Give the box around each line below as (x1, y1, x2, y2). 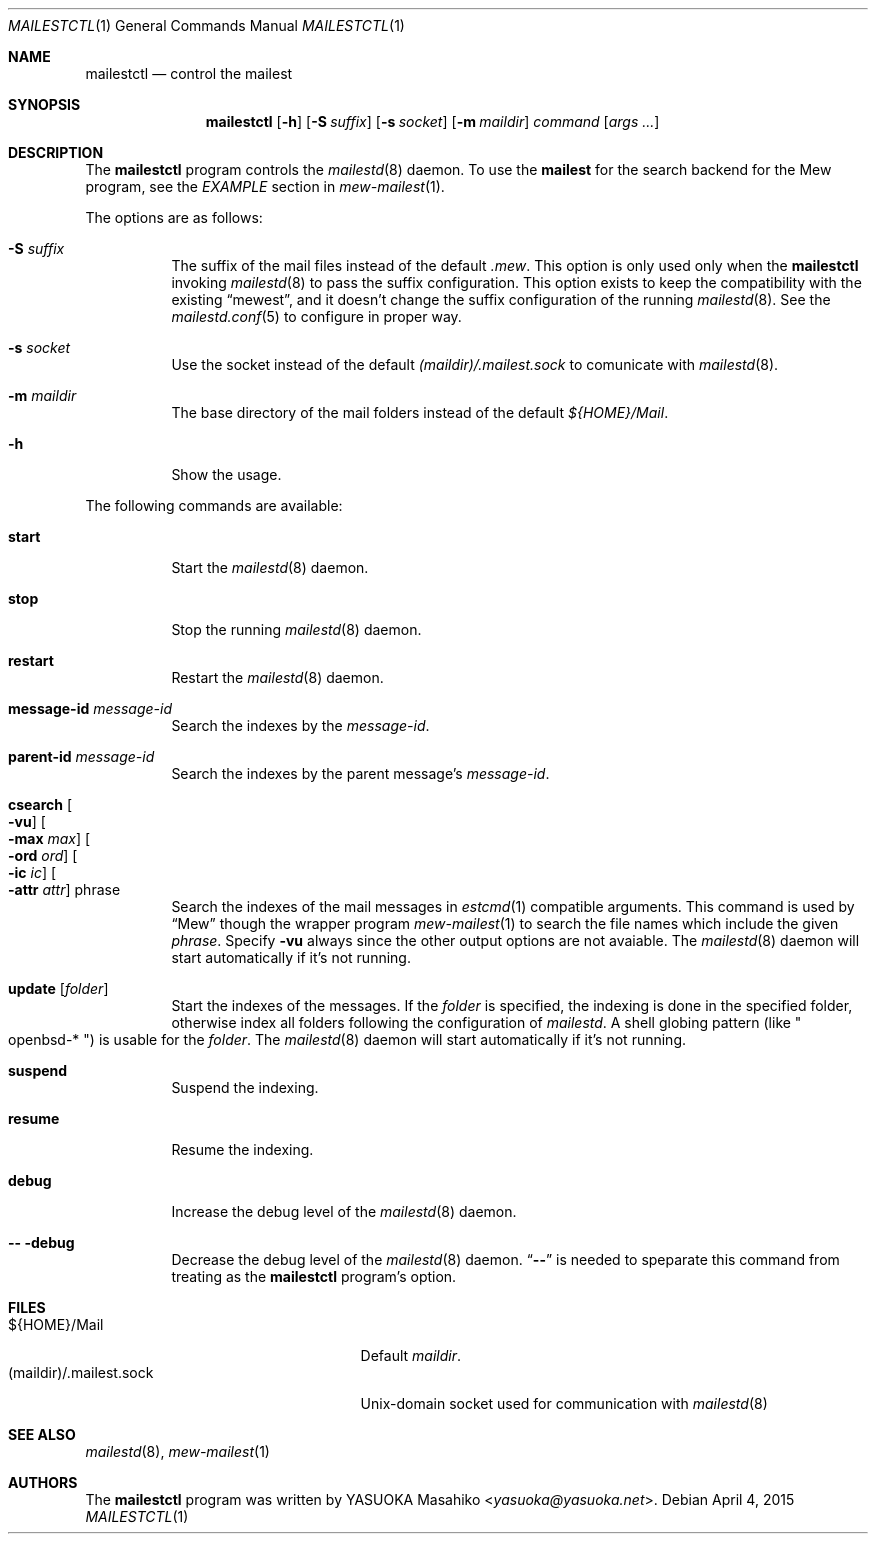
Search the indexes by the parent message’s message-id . (171, 765, 550, 782)
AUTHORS (8, 1474, 78, 1491)
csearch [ (8, 796, 73, 813)
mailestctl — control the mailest (85, 65, 293, 82)
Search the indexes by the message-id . (171, 717, 430, 734)
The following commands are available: (85, 497, 343, 514)
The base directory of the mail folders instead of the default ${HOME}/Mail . (171, 404, 669, 421)
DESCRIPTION (8, 144, 104, 161)
